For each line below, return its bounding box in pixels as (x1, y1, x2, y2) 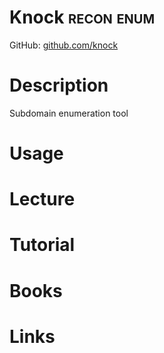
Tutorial (9, 234, 76, 256)
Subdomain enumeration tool (9, 107, 129, 119)
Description (9, 74, 109, 97)
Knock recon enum (9, 6, 156, 29)
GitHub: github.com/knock (9, 39, 119, 51)
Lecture (9, 188, 76, 211)
